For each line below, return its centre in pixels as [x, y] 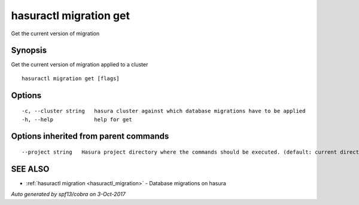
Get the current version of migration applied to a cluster [80, 65]
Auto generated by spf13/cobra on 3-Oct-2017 [68, 194]
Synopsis [29, 51]
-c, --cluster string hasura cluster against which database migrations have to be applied [164, 111]
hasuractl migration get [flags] [71, 78]
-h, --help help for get [77, 119]
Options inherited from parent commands [90, 137]
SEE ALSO [30, 169]
